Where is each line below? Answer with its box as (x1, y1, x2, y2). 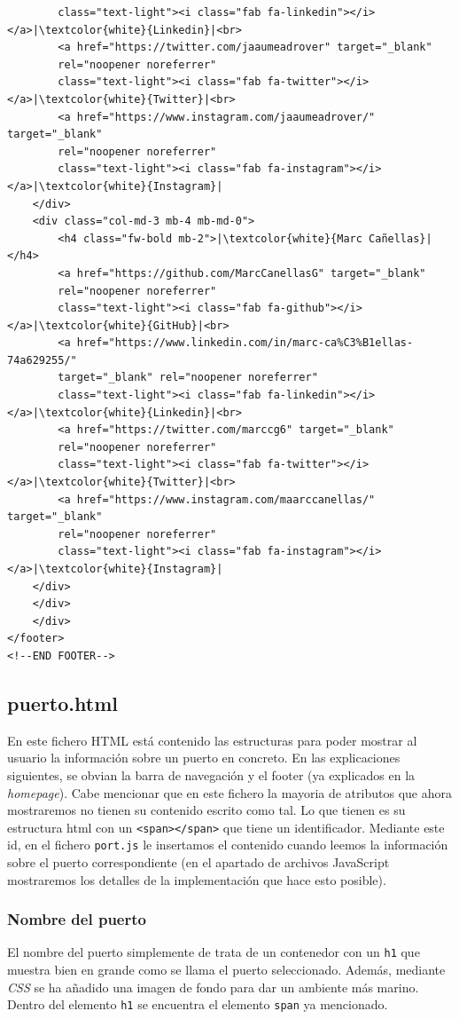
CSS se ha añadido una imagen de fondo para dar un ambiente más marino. (7, 977, 419, 996)
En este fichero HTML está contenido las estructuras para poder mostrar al (7, 731, 417, 749)
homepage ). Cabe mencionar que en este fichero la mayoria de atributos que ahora (7, 783, 452, 802)
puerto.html (7, 689, 118, 716)
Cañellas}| (369, 232, 432, 245)
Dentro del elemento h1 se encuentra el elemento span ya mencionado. (7, 995, 388, 1014)
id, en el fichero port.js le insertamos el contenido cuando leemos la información (7, 835, 448, 854)
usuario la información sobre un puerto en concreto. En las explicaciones (7, 748, 401, 767)
